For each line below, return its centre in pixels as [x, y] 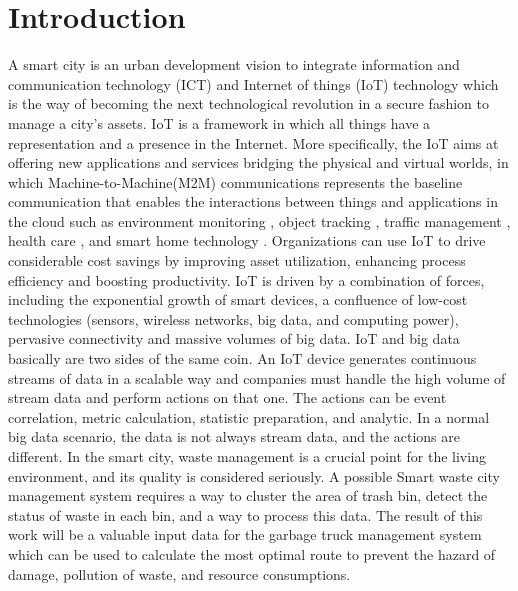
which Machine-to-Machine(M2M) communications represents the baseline [235, 181]
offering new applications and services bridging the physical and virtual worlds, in [258, 162]
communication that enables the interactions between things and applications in [253, 201]
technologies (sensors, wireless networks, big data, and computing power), [233, 318]
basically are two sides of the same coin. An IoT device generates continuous [242, 358]
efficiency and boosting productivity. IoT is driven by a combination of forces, [246, 279]
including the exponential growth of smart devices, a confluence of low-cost [238, 299]
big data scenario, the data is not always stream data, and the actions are [234, 436]
